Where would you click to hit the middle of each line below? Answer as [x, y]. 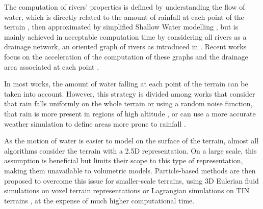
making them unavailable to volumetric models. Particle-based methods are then [130, 170]
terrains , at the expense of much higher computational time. [99, 200]
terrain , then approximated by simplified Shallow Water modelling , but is [121, 27]
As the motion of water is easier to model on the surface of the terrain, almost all [131, 141]
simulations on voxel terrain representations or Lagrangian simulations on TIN [127, 190]
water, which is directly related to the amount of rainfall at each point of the [124, 17]
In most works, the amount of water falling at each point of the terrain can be [126, 84]
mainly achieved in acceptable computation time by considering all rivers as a [125, 36]
